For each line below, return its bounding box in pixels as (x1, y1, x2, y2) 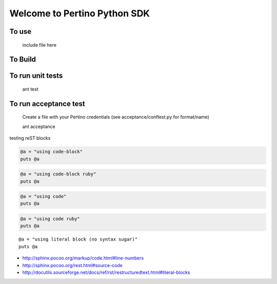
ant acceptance (22, 123, 56, 129)
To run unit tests (9, 72, 63, 80)
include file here (22, 41, 56, 48)
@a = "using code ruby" (20, 216, 81, 222)
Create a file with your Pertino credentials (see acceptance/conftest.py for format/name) (22, 114, 210, 120)
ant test (22, 86, 38, 92)
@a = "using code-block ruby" (20, 171, 96, 177)
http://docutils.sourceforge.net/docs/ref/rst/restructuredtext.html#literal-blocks (22, 269, 190, 275)
